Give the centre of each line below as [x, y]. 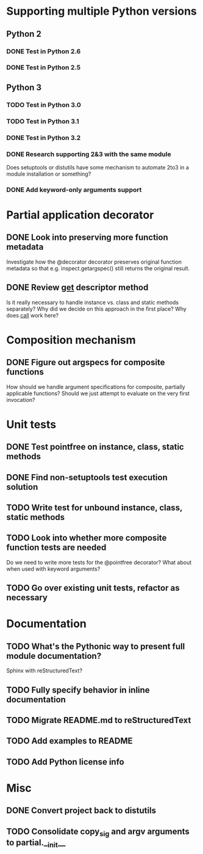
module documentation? [54, 656]
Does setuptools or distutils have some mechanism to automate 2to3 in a [98, 167]
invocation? [21, 399]
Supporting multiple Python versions [101, 11]
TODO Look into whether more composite [87, 538]
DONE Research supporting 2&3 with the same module [89, 154]
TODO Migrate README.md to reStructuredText [99, 720]
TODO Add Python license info [65, 762]
